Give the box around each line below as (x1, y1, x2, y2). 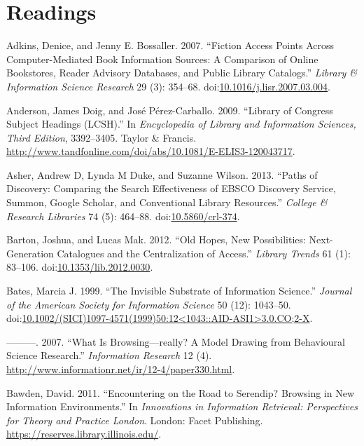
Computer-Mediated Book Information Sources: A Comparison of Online (6, 51, 318, 66)
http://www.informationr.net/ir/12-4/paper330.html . (6, 362, 235, 376)
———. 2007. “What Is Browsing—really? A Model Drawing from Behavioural (6, 334, 345, 349)
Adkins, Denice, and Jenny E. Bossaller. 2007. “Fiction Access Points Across (6, 38, 335, 53)
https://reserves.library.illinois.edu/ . (6, 426, 162, 441)
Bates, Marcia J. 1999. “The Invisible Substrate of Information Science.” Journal (6, 283, 352, 298)
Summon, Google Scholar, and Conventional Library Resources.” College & (6, 195, 328, 210)
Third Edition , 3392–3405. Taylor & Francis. (6, 130, 197, 144)
